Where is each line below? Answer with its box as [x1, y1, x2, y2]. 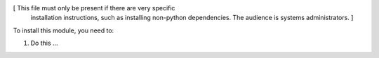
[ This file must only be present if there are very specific [13, 4, 175, 12]
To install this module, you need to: [13, 26, 114, 35]
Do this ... [30, 39, 59, 48]
